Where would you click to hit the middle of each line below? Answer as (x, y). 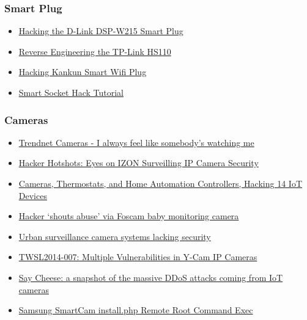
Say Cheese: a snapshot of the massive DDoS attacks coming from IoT (151, 277)
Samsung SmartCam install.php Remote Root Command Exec (136, 310)
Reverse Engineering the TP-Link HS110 (95, 51)
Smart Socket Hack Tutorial (71, 92)
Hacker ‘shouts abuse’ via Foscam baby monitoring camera (129, 216)
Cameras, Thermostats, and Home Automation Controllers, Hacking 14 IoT (160, 183)
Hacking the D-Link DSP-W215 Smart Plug (101, 31)
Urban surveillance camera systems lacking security (115, 236)
